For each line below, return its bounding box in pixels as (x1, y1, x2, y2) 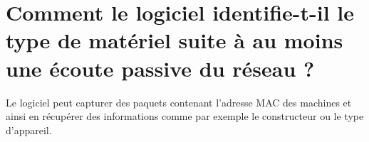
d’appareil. (6, 122, 52, 137)
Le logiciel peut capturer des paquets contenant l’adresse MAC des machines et (6, 94, 352, 109)
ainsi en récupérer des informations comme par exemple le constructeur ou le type (6, 109, 364, 124)
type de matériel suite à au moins (6, 26, 343, 55)
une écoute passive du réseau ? (6, 53, 315, 82)
